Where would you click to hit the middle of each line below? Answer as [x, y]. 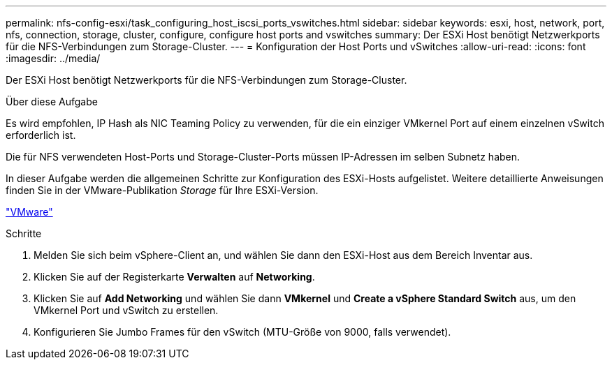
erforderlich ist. [41, 135]
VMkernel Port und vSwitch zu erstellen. [126, 310]
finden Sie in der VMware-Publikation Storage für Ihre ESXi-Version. [162, 190]
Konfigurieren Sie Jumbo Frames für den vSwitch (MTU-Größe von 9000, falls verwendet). [242, 332]
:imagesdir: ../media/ [53, 58]
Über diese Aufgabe [52, 102]
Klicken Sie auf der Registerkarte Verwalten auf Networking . [174, 277]
